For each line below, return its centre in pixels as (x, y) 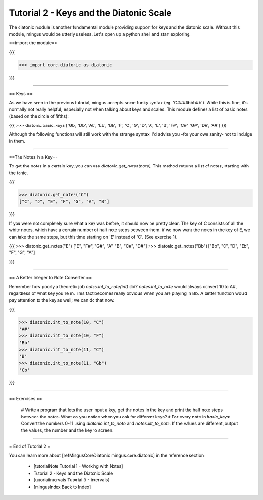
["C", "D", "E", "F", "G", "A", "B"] (64, 202)
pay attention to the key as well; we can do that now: (62, 300)
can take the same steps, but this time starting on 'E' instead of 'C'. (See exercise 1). (93, 237)
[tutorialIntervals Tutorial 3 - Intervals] (71, 480)
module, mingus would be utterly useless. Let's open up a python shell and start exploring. (100, 34)
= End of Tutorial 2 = (30, 446)
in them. (17, 141)
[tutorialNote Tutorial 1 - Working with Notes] (78, 466)
